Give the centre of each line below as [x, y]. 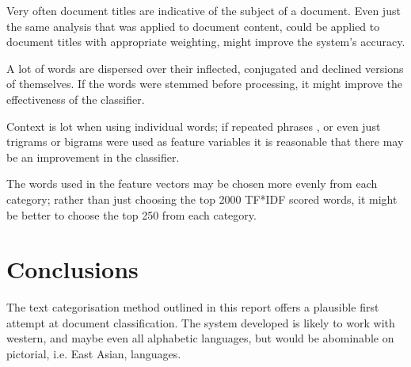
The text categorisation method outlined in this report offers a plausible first [193, 307]
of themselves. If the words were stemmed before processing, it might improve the [204, 84]
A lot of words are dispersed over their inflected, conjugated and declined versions [205, 68]
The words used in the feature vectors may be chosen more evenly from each [192, 183]
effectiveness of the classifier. [76, 99]
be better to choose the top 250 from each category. [131, 214]
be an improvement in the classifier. [93, 157]
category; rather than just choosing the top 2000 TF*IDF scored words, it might [202, 199]
